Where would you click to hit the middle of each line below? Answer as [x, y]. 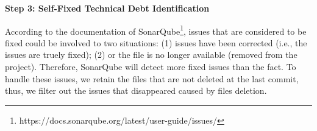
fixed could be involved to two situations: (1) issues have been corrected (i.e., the [156, 42]
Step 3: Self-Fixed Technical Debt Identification [107, 8]
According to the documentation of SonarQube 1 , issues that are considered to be [156, 30]
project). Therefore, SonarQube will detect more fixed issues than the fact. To [151, 67]
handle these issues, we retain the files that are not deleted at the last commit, [152, 78]
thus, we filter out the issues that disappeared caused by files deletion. [136, 90]
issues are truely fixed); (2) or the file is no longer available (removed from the [151, 55]
